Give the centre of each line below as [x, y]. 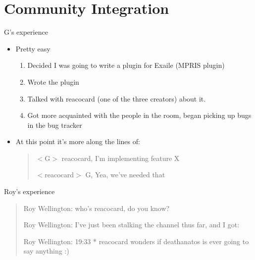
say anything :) [46, 251]
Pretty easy [33, 48]
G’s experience [26, 32]
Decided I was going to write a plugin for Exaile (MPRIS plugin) [126, 65]
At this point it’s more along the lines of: [78, 141]
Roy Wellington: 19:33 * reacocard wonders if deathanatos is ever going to [136, 241]
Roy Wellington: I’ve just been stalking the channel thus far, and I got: [131, 225]
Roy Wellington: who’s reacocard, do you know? [97, 208]
